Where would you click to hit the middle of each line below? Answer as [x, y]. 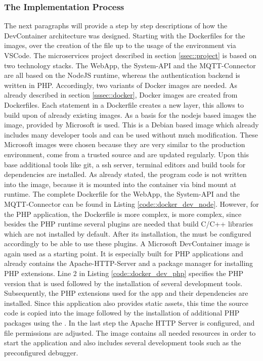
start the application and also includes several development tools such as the [123, 343]
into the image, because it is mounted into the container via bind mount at [120, 184]
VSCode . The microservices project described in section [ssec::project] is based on [130, 55]
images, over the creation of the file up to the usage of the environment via [120, 45]
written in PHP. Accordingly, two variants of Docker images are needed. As [121, 85]
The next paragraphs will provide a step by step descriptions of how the [116, 26]
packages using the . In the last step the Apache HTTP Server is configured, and [129, 323]
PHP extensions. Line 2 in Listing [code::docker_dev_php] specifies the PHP [124, 273]
